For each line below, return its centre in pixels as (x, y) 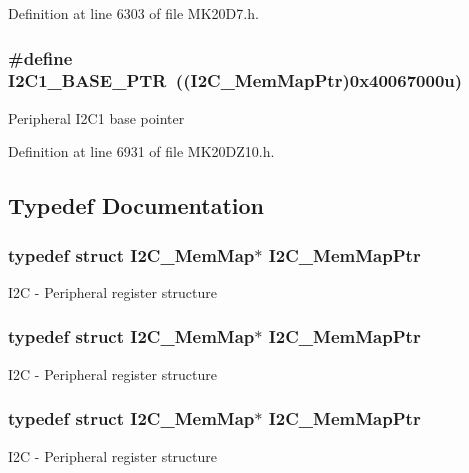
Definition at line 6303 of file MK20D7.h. (133, 13)
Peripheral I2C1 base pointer (96, 117)
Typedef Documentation (136, 205)
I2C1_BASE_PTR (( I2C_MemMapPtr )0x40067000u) (235, 80)
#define (40, 57)
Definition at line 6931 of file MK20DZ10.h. (141, 151)
